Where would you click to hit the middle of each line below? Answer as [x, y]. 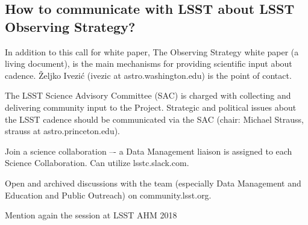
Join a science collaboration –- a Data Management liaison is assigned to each [149, 151]
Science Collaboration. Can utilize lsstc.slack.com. [97, 163]
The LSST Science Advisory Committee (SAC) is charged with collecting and [148, 95]
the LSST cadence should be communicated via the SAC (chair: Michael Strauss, [154, 119]
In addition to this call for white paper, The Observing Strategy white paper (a [152, 51]
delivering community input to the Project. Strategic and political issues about [151, 107]
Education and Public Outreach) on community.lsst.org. [108, 195]
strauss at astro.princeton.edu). [63, 131]
